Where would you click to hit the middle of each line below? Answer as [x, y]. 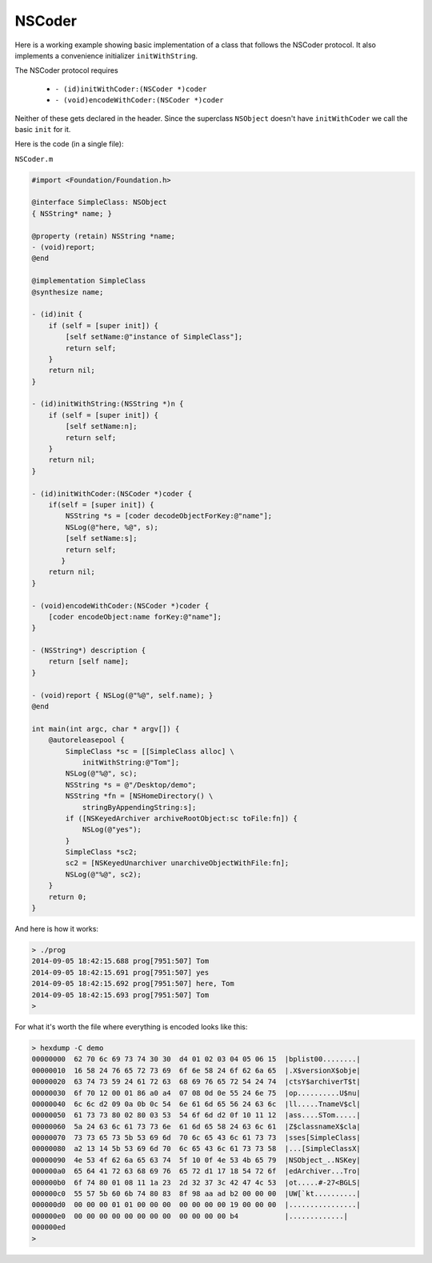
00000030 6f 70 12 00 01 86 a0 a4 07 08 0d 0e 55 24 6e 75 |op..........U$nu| [196, 1093]
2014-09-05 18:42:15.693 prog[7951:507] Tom [120, 995]
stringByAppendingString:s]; [139, 807]
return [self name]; [89, 662]
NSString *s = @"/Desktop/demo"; [131, 785]
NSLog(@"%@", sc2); [103, 874]
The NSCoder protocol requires [67, 70]
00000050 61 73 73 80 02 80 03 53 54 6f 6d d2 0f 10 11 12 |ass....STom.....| [196, 1115]
